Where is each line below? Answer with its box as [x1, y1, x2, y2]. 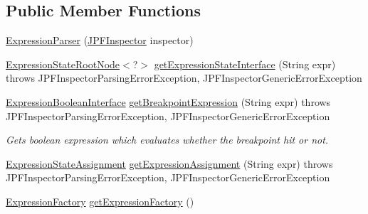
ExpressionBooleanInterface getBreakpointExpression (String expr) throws [6, 94, 331, 109]
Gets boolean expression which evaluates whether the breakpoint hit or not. [6, 132, 329, 147]
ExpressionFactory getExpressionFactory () [6, 193, 194, 208]
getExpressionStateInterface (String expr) [154, 56, 336, 71]
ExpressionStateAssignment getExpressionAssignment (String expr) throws [6, 156, 333, 171]
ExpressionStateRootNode [6, 56, 120, 71]
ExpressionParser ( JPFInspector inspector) [6, 33, 194, 48]
